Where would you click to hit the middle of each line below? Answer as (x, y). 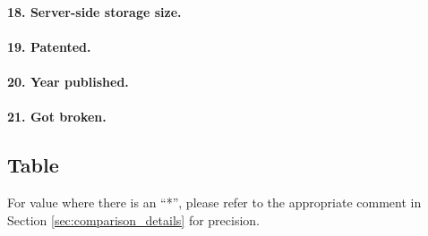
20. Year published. (68, 81)
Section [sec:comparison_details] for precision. (133, 219)
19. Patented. (49, 46)
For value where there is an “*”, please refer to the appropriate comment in (214, 202)
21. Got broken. (57, 117)
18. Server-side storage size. (94, 11)
